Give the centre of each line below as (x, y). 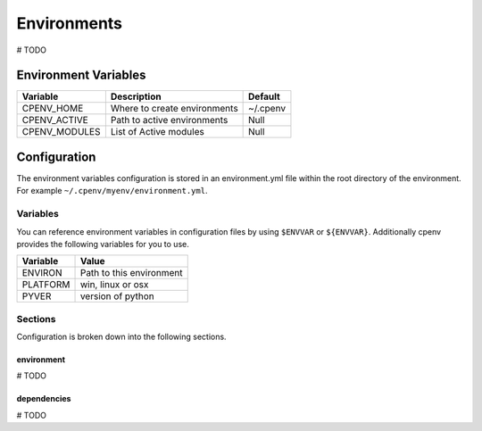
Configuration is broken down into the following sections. (121, 337)
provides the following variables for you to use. (103, 244)
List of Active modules (157, 132)
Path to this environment (131, 273)
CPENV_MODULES (61, 132)
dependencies (44, 399)
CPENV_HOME (53, 109)
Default (264, 96)
